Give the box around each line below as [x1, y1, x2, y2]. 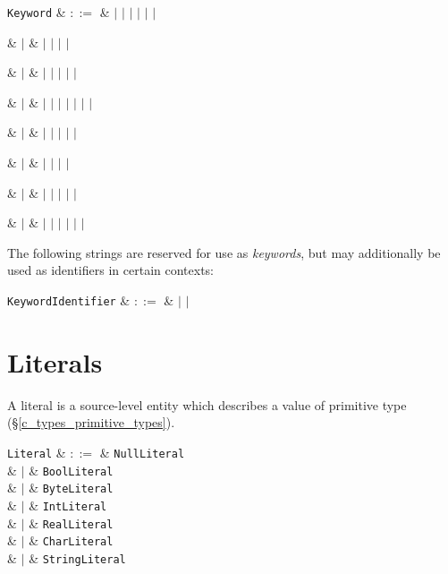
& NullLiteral [99, 442, 185, 461]
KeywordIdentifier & [7, 291, 131, 309]
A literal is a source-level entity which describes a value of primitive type [7, 395, 407, 414]
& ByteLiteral [29, 478, 114, 497]
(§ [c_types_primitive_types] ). [7, 413, 175, 432]
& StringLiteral [29, 548, 126, 567]
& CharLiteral [29, 531, 114, 550]
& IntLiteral [29, 495, 107, 514]
